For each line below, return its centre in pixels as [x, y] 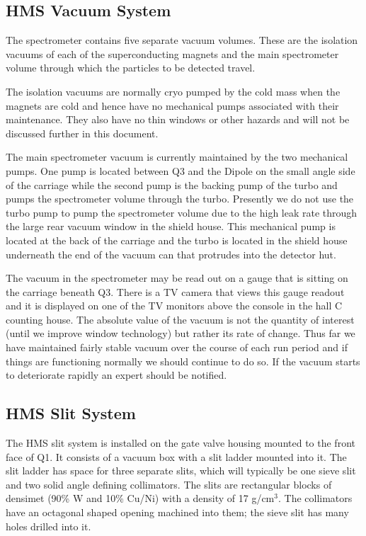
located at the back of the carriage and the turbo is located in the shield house [177, 240]
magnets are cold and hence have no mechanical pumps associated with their [172, 105]
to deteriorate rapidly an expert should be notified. [116, 375]
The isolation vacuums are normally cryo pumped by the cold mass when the [173, 91]
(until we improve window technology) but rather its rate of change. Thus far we [181, 333]
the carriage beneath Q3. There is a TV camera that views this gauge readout [175, 291]
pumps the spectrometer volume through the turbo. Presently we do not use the [180, 199]
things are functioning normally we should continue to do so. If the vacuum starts [183, 361]
